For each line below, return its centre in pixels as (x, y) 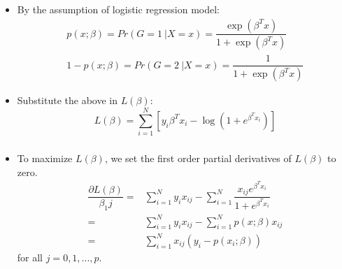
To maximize (45, 158)
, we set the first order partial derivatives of (198, 158)
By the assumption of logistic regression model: (118, 9)
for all (30, 257)
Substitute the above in (67, 100)
